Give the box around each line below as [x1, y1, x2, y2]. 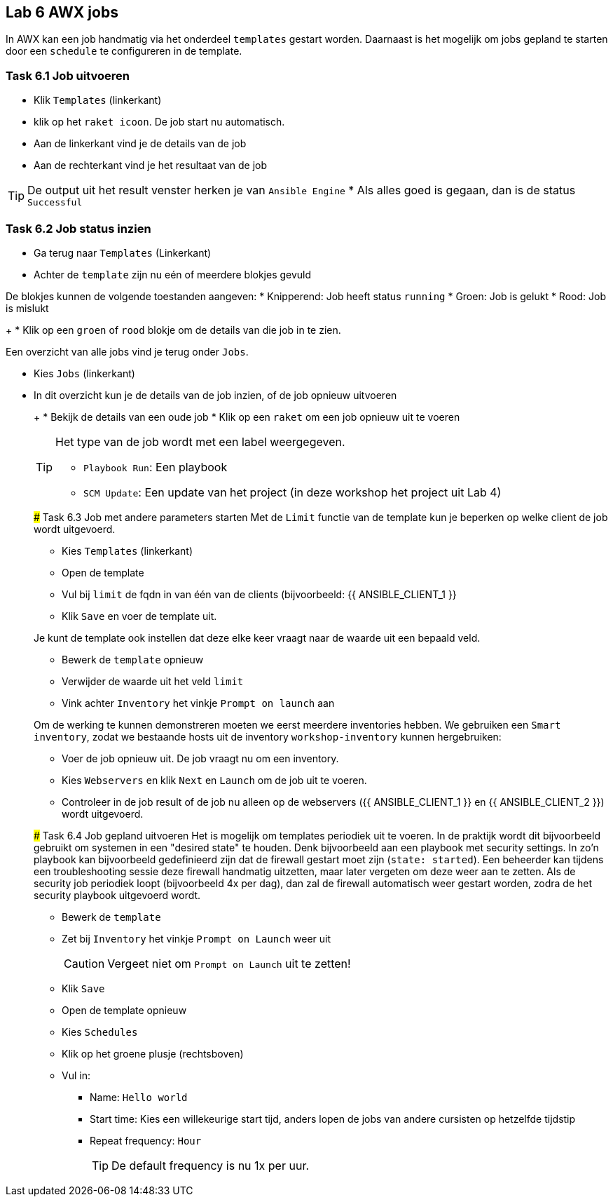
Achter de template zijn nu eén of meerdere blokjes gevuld [34, 268, 312, 281]
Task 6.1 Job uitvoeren [6, 68, 130, 83]
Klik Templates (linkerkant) [34, 94, 162, 107]
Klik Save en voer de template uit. [62, 609, 217, 622]
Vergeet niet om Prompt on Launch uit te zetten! [107, 956, 351, 971]
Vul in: [62, 1069, 90, 1081]
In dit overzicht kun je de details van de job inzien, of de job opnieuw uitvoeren [34, 389, 397, 401]
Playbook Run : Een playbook [83, 459, 228, 474]
